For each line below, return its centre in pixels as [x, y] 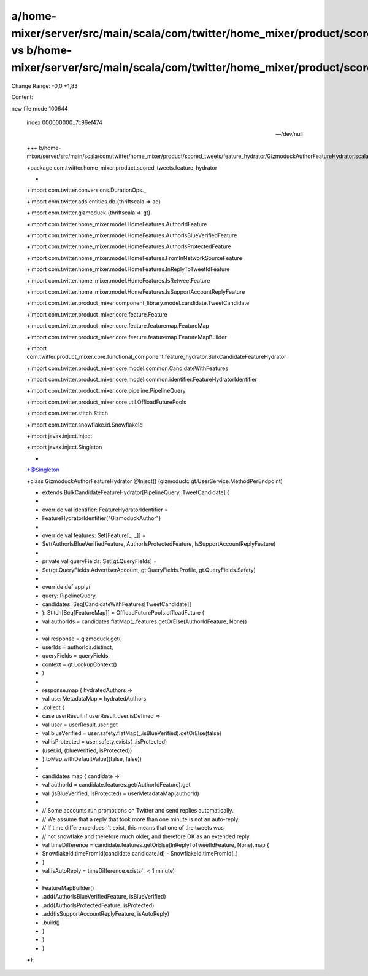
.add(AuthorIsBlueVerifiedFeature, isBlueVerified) [104, 897]
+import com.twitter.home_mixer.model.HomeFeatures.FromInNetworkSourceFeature [134, 258]
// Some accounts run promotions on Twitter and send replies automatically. [138, 811]
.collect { [53, 707]
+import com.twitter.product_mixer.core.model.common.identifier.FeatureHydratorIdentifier [142, 380]
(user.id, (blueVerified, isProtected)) [87, 750]
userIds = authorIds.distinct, [78, 647]
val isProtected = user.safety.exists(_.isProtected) [105, 742]
